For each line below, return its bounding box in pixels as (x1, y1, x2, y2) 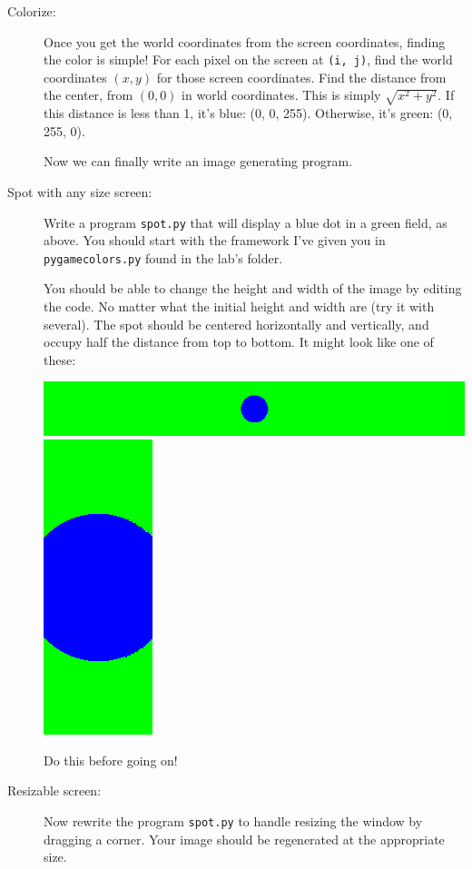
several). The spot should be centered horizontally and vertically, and (44, 314, 429, 333)
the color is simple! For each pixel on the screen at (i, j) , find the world (44, 50, 453, 69)
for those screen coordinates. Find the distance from (156, 67, 447, 86)
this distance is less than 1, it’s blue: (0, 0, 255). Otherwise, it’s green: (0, (44, 104, 453, 123)
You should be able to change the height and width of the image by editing (44, 279, 462, 298)
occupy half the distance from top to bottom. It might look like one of (44, 332, 434, 351)
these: (44, 350, 76, 369)
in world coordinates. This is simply (182, 85, 381, 104)
